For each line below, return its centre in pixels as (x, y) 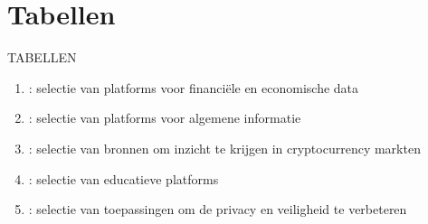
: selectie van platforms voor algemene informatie (165, 118)
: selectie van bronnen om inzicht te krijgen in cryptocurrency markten (224, 148)
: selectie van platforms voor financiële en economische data (194, 87)
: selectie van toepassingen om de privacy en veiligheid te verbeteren (218, 209)
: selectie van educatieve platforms (124, 178)
